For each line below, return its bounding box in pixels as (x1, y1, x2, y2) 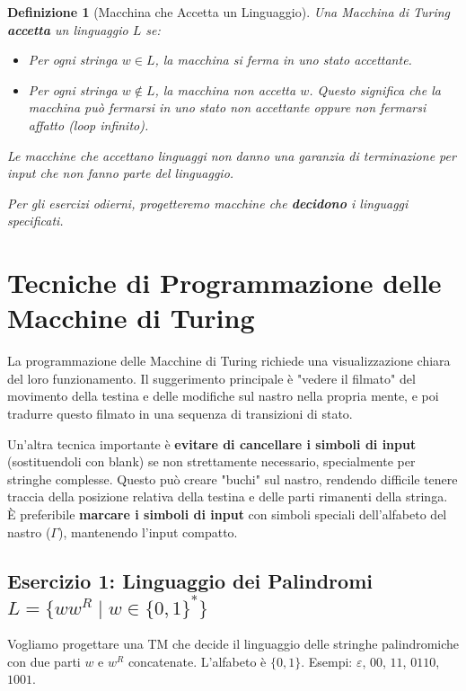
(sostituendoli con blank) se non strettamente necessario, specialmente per (7, 452, 416, 471)
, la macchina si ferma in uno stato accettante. (154, 50, 412, 69)
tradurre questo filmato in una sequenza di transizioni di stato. (7, 404, 353, 423)
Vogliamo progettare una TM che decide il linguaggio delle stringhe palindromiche (7, 634, 460, 653)
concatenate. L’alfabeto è (127, 651, 267, 670)
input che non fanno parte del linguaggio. (7, 164, 234, 182)
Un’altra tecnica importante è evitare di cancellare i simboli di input (7, 434, 417, 453)
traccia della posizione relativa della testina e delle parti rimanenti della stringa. (7, 487, 448, 506)
